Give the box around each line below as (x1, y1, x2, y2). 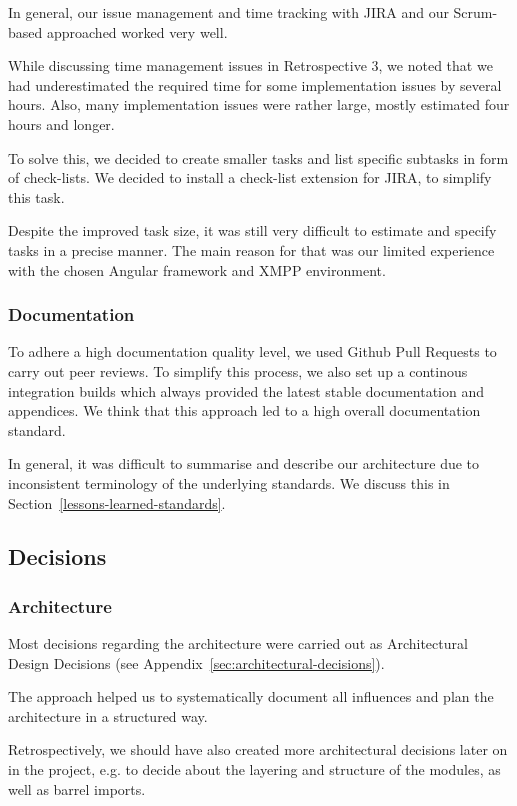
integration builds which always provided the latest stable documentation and (8, 380, 485, 401)
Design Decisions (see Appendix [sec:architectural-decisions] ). (8, 652, 385, 673)
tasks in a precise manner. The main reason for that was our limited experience (8, 239, 495, 260)
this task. (8, 186, 65, 207)
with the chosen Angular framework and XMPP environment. (8, 259, 386, 280)
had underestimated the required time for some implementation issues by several (8, 74, 502, 95)
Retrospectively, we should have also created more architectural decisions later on (8, 739, 508, 760)
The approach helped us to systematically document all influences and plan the (8, 686, 494, 707)
